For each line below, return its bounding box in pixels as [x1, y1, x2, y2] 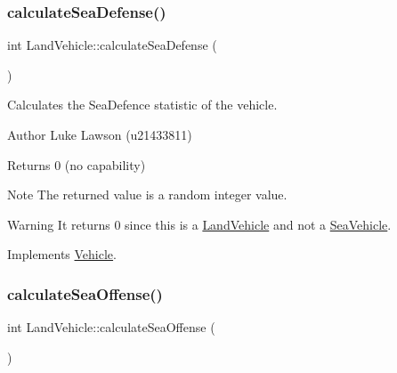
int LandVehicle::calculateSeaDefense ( [7, 36, 217, 54]
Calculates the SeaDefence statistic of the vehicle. [7, 95, 278, 114]
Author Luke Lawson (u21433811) [7, 126, 192, 143]
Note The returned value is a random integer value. [7, 185, 288, 204]
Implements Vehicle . [7, 245, 117, 264]
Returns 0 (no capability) [7, 155, 146, 174]
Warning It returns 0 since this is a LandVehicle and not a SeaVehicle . [7, 215, 392, 233]
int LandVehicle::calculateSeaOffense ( [7, 318, 215, 337]
